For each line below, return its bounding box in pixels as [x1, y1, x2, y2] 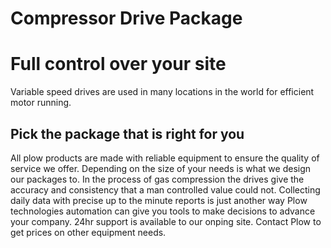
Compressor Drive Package [10, 7, 243, 30]
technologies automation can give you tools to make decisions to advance [10, 205, 316, 217]
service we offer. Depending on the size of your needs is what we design [10, 162, 312, 174]
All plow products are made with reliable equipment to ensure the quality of [10, 152, 320, 164]
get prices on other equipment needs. [10, 226, 167, 238]
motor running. [10, 97, 72, 109]
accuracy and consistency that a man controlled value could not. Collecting [10, 183, 321, 196]
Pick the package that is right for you [10, 125, 245, 142]
